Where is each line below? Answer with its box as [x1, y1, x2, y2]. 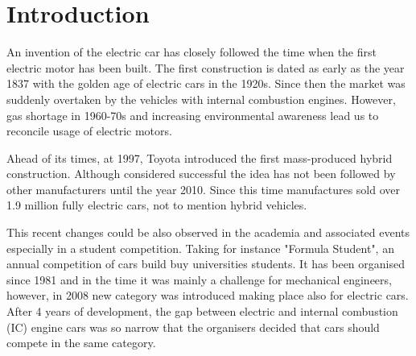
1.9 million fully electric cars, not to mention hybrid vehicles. [6, 197, 307, 213]
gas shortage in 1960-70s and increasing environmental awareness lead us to [6, 106, 379, 123]
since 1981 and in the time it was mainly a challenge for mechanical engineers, [6, 271, 392, 288]
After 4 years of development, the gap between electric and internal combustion [6, 303, 398, 320]
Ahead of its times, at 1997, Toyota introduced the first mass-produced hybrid [6, 149, 393, 166]
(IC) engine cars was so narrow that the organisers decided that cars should [6, 318, 380, 335]
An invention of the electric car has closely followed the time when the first [6, 43, 377, 60]
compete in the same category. [6, 334, 156, 351]
